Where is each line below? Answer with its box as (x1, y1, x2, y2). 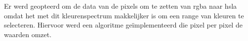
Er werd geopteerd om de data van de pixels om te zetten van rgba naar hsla (4, 1, 237, 11)
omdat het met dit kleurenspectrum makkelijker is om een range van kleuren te (4, 10, 244, 20)
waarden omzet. (4, 29, 52, 39)
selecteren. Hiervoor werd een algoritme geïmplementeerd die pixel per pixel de (4, 20, 243, 30)
